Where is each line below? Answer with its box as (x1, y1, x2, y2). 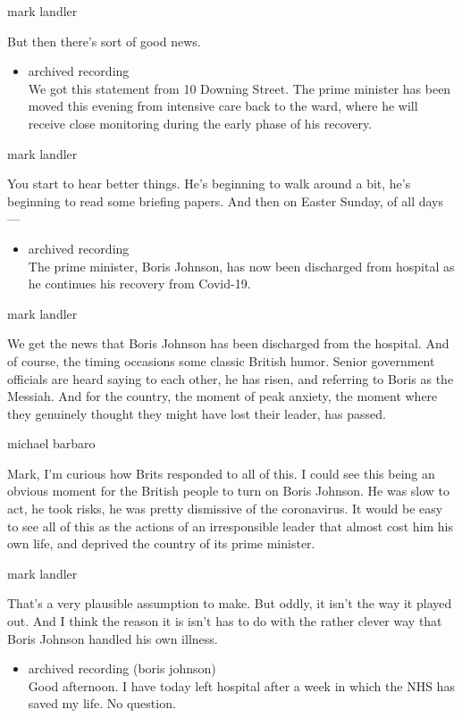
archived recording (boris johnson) (28, 659, 216, 678)
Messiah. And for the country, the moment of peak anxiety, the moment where (7, 387, 438, 405)
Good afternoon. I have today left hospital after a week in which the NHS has (28, 676, 455, 695)
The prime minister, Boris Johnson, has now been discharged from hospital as (28, 256, 455, 275)
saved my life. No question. (28, 694, 176, 713)
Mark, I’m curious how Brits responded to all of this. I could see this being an (7, 463, 435, 482)
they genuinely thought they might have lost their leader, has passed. (7, 404, 386, 422)
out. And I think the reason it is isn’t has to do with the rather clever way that (7, 612, 442, 630)
